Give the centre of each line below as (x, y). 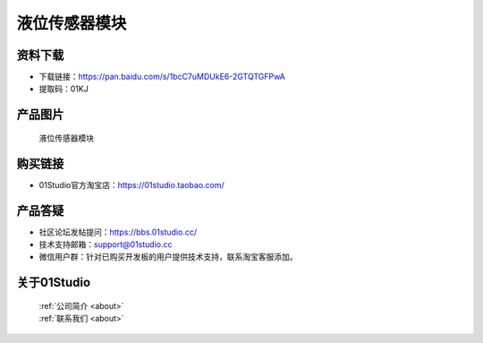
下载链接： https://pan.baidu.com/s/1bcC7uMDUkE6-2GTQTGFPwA (162, 77)
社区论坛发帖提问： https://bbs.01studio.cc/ (118, 232)
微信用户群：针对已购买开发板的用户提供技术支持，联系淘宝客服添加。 (168, 257)
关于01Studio (54, 283)
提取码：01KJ (64, 89)
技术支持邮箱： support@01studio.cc (106, 244)
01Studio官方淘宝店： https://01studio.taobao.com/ (132, 184)
